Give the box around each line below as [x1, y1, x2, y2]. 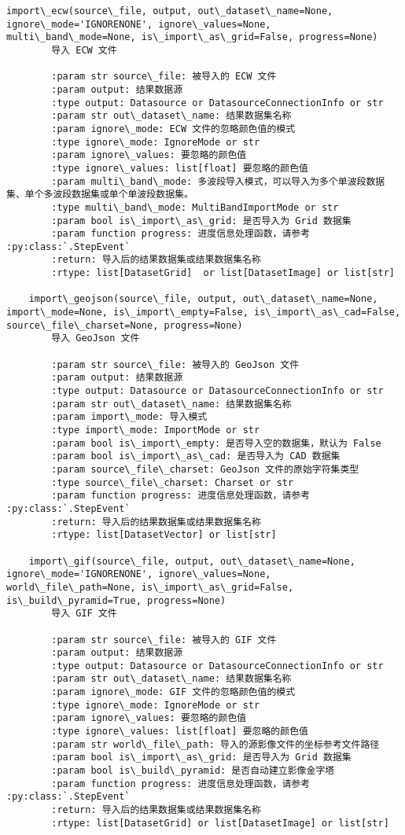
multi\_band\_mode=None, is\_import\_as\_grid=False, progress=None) [6, 31, 378, 43]
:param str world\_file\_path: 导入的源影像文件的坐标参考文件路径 [51, 738, 380, 750]
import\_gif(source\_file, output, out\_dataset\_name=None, [28, 555, 355, 567]
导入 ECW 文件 [51, 44, 117, 56]
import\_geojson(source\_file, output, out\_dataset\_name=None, [28, 293, 378, 305]
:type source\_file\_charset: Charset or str [51, 476, 294, 488]
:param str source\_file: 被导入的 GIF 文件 [51, 634, 277, 646]
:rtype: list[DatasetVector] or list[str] [51, 529, 277, 541]
